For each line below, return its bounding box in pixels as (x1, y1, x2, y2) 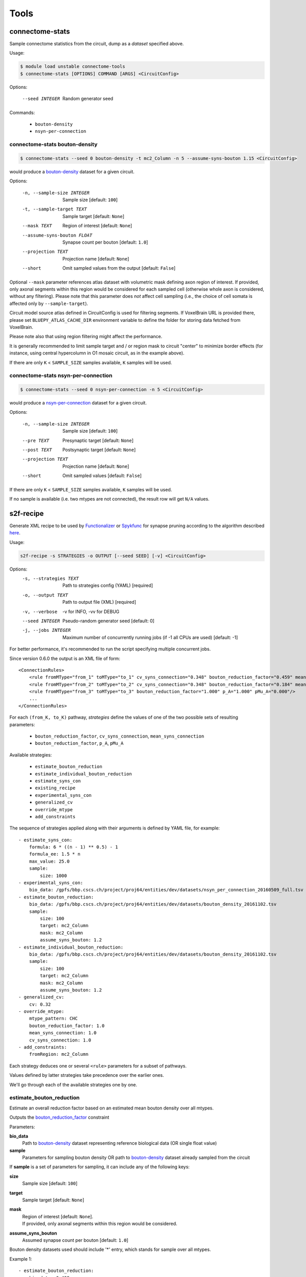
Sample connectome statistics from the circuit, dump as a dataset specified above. (9, 41, 184, 47)
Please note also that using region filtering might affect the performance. (9, 334, 163, 340)
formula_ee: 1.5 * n (29, 851, 81, 857)
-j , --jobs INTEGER (22, 627, 71, 633)
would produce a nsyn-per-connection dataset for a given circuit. (9, 400, 147, 406)
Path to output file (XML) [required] (62, 599, 136, 605)
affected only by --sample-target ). (9, 300, 89, 306)
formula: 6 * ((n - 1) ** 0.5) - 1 (29, 844, 118, 850)
